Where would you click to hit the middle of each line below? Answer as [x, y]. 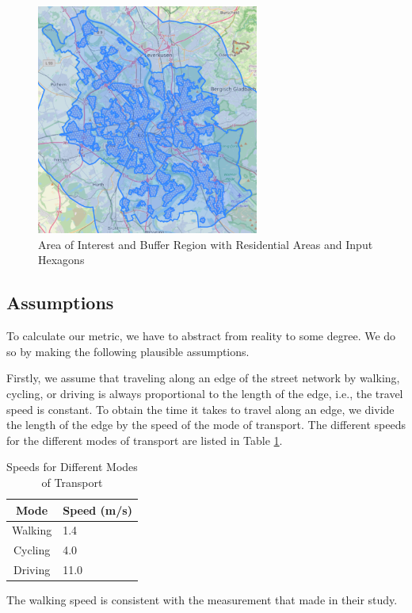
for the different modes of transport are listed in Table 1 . [145, 440]
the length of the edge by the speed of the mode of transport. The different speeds [206, 425]
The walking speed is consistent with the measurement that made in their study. [202, 600]
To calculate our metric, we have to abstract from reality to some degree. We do [201, 336]
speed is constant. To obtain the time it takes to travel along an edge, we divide [200, 409]
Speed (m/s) [97, 510]
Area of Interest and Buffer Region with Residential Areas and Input [206, 244]
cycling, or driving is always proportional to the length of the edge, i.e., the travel [205, 394]
